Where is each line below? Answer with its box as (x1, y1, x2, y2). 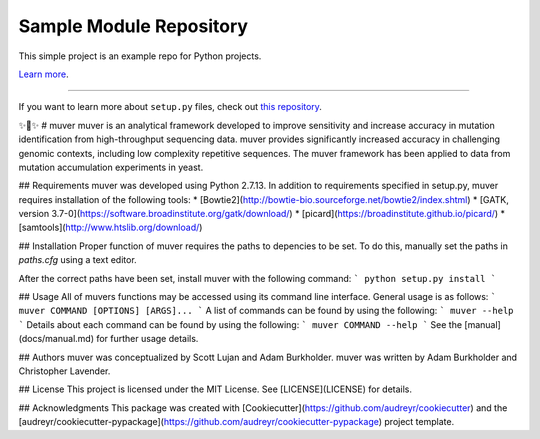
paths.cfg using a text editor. (18, 254, 137, 266)
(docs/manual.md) (18, 333, 95, 345)
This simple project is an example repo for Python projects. (18, 50, 262, 62)
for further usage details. (96, 333, 199, 345)
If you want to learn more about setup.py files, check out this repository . (18, 101, 322, 113)
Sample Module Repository (18, 15, 249, 37)
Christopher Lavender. (18, 365, 111, 377)
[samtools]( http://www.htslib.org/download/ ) (18, 221, 203, 234)
